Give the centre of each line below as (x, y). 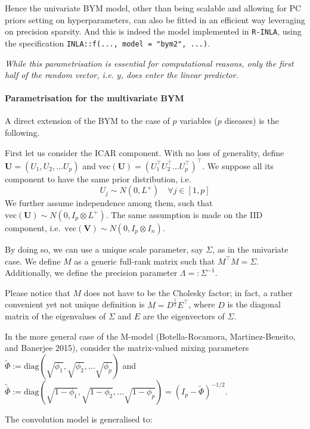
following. (22, 133)
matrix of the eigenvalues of (55, 316)
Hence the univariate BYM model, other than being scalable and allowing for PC (153, 8)
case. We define (33, 261)
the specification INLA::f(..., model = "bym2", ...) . (108, 43)
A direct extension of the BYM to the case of (87, 121)
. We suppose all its (238, 165)
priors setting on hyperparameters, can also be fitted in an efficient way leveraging (155, 19)
